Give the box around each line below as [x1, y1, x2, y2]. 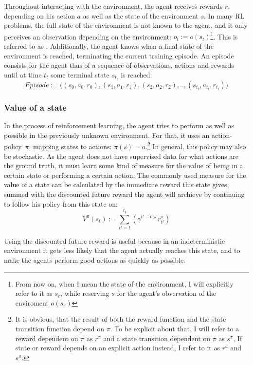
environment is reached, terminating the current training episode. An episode [4, 50, 234, 60]
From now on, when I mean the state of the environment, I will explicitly [15, 278, 234, 288]
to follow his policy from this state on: [4, 198, 118, 209]
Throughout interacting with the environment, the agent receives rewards [4, 1, 223, 11]
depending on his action [4, 10, 75, 20]
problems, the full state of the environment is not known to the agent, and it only [4, 20, 248, 30]
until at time [4, 69, 42, 79]
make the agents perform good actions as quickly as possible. [4, 255, 186, 265]
